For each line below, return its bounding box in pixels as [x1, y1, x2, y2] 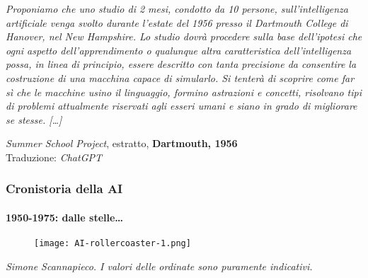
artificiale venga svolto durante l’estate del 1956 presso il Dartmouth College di [6, 15, 348, 30]
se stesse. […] [6, 112, 62, 127]
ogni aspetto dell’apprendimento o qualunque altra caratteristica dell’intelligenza [6, 42, 352, 57]
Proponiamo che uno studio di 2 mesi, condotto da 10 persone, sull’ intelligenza [6, 1, 349, 16]
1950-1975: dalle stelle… [6, 209, 124, 224]
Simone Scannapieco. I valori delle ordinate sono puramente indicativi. [6, 258, 313, 273]
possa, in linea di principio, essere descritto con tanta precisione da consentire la [6, 57, 357, 71]
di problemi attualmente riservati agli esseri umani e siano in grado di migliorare [6, 98, 357, 113]
